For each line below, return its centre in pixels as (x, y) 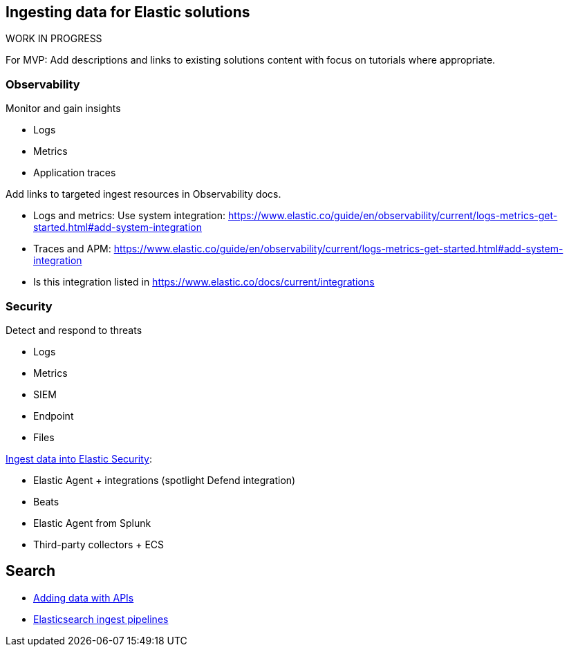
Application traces (75, 173)
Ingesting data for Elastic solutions (128, 12)
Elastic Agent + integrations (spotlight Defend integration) (165, 480)
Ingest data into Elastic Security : (79, 458)
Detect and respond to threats (74, 330)
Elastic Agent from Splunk (92, 523)
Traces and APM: (72, 249)
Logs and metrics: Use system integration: (130, 216)
